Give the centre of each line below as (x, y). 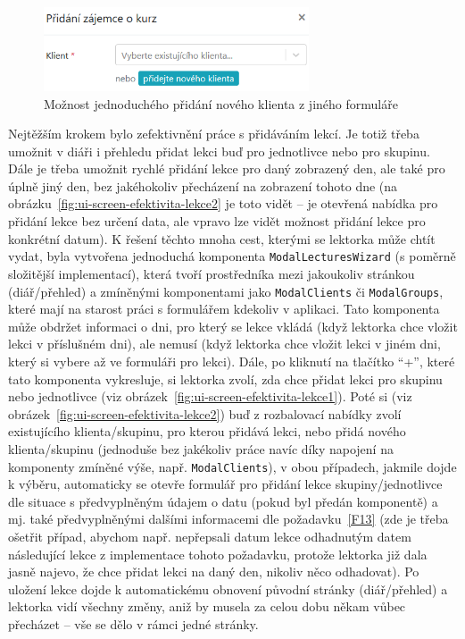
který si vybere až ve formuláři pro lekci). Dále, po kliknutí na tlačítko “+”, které (232, 361)
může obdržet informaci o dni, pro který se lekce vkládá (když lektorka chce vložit (233, 326)
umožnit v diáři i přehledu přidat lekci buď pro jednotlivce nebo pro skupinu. (219, 151)
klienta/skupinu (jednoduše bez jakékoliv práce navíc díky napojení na (201, 448)
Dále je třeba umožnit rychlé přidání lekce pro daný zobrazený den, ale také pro (227, 168)
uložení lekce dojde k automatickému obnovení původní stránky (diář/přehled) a (228, 589)
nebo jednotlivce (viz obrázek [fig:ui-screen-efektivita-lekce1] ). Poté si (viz (210, 396)
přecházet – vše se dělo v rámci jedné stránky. (133, 623)
